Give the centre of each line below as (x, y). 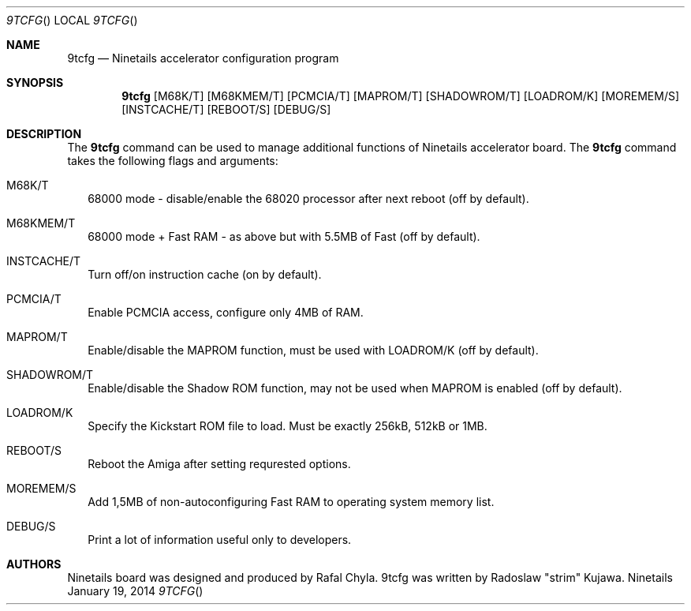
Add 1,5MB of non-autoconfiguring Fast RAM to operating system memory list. (291, 502)
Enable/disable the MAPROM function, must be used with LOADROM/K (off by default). (313, 350)
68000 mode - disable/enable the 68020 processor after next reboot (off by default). (308, 199)
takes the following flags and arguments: (173, 161)
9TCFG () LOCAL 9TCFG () (72, 20)
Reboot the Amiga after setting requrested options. (219, 464)
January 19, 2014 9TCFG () (135, 591)
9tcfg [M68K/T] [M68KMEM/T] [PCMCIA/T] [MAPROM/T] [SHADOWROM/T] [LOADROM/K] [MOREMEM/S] (401, 96)
